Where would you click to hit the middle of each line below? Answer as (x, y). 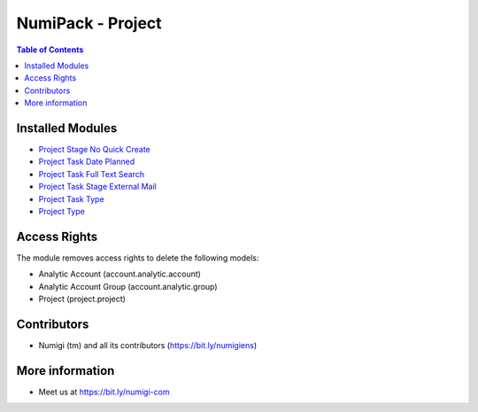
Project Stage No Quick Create (94, 150)
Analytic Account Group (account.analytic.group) (128, 286)
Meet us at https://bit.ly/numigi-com (104, 392)
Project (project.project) (82, 299)
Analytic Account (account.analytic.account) (119, 274)
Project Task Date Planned (87, 162)
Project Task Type (72, 198)
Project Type (62, 211)
